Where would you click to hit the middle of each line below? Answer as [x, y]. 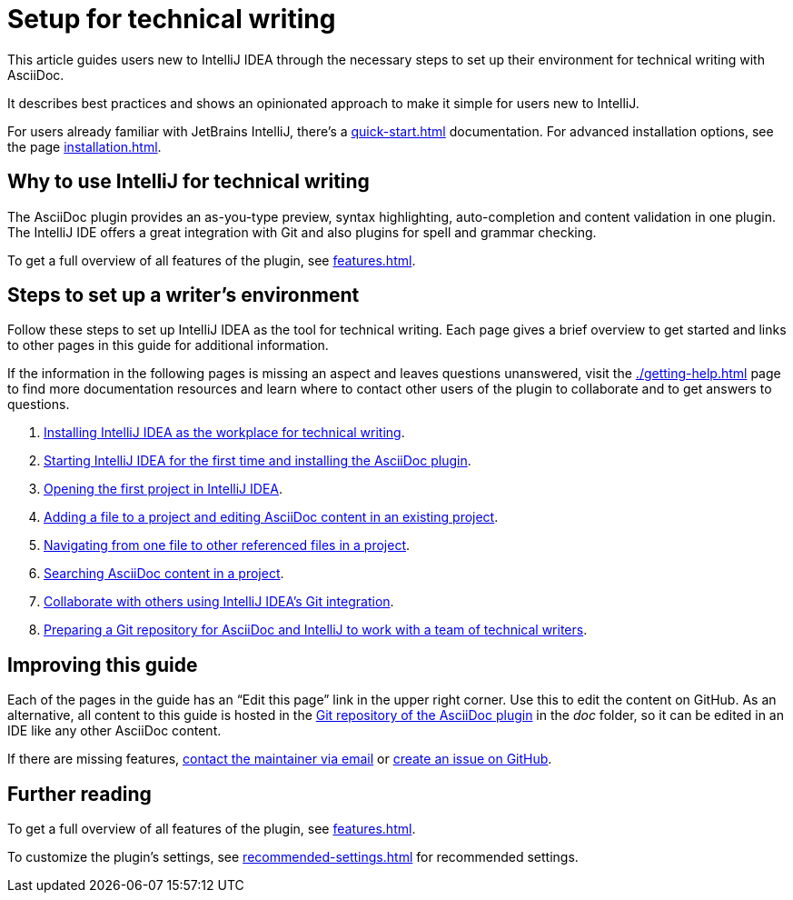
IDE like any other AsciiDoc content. [114, 731]
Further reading [79, 794]
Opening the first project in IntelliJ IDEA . [163, 489]
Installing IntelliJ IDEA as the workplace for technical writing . [224, 433]
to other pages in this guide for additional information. [168, 345]
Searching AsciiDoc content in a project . [164, 574]
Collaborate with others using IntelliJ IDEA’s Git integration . [219, 602]
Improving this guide [103, 665]
